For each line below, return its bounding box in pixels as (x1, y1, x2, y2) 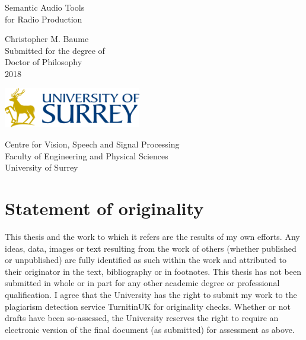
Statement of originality (5, 196, 204, 220)
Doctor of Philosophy (5, 56, 82, 68)
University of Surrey (5, 161, 78, 174)
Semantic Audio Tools (5, 1, 85, 13)
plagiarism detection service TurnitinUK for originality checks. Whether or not (5, 300, 291, 312)
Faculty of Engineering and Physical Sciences (5, 149, 168, 162)
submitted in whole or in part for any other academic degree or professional (5, 277, 280, 289)
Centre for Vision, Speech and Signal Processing (5, 138, 180, 150)
